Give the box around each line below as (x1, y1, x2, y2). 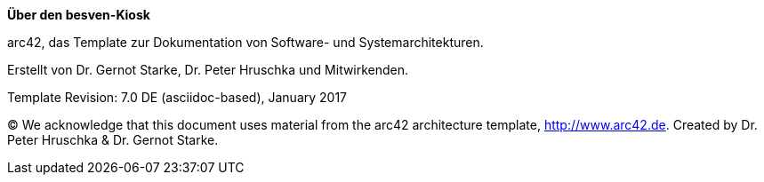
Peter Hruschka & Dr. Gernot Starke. (7, 132, 219, 147)
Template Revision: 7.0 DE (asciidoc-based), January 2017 (7, 90, 348, 105)
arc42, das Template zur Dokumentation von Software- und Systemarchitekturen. (7, 35, 484, 50)
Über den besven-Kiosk (7, 7, 150, 22)
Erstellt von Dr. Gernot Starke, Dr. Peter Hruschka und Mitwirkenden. (7, 62, 409, 77)
